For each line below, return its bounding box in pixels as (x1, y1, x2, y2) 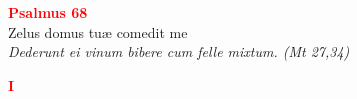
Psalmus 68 (8, 2, 88, 22)
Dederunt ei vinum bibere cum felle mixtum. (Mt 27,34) (8, 41, 350, 62)
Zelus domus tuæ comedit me (8, 21, 188, 42)
